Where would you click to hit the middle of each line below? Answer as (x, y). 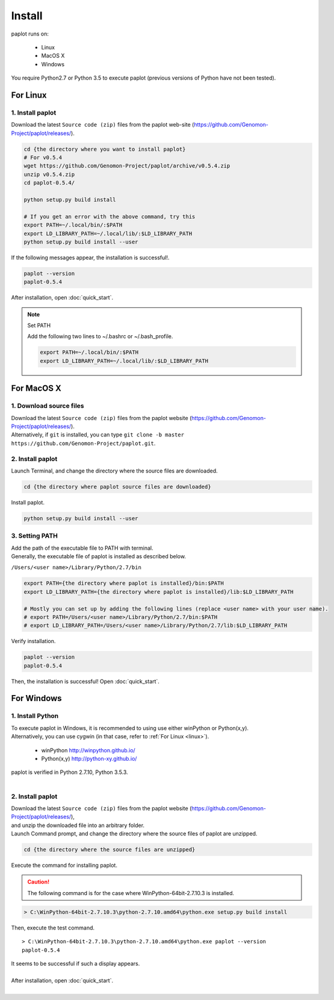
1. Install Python (35, 716)
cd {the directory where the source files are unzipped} (110, 850)
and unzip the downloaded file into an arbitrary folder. (78, 825)
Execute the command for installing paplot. (64, 866)
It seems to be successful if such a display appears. (76, 963)
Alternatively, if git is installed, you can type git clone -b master (98, 435)
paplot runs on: (30, 34)
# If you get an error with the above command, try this (110, 216)
